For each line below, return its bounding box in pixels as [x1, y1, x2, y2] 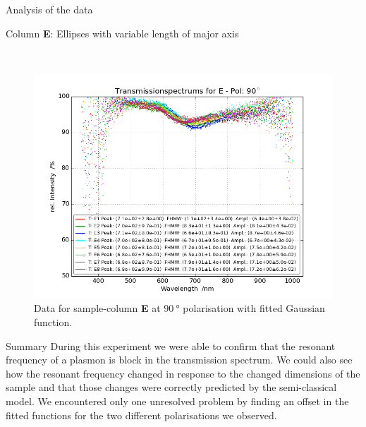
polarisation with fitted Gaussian [183, 301, 325, 315]
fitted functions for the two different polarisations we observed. [6, 407, 277, 422]
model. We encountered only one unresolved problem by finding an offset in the [6, 393, 349, 408]
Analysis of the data [6, 2, 93, 16]
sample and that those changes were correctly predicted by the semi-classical [6, 380, 337, 395]
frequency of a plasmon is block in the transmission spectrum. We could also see [6, 352, 353, 367]
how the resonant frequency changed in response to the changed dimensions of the [6, 366, 360, 380]
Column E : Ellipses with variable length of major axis [6, 25, 239, 40]
